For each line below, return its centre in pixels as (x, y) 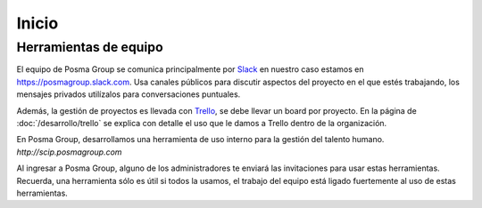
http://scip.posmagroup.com (69, 152)
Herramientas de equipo (90, 47)
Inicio (37, 23)
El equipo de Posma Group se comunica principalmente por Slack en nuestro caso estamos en (191, 69)
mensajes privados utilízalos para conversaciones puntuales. (129, 94)
